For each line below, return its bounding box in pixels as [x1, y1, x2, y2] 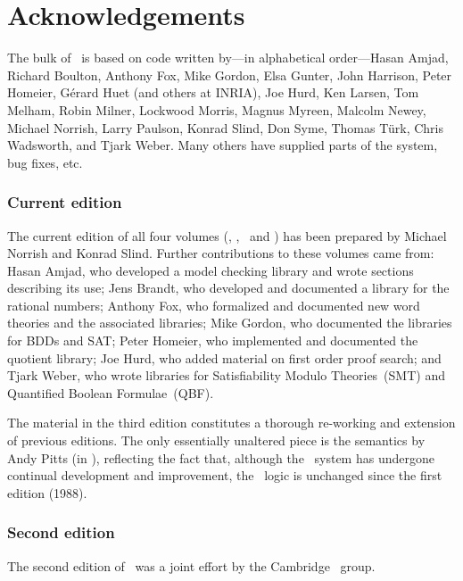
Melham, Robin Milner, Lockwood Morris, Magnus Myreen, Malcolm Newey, [7, 100, 426, 119]
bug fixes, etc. [7, 153, 83, 171]
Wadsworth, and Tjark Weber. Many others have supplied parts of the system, [7, 136, 438, 154]
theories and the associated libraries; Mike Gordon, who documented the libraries [7, 313, 452, 332]
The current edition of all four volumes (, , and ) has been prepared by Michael [7, 226, 447, 245]
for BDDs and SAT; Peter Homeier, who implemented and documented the [7, 331, 418, 350]
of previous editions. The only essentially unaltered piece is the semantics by [7, 431, 426, 450]
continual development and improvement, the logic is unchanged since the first [7, 466, 442, 485]
